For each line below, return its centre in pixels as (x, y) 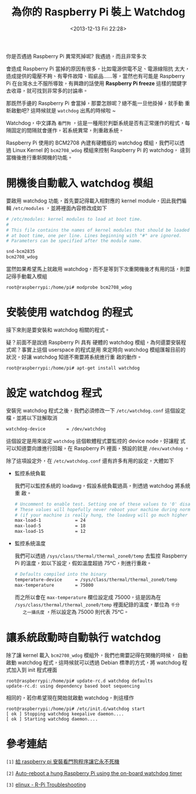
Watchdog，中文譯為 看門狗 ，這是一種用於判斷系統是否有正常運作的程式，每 (98, 123)
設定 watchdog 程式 (54, 393)
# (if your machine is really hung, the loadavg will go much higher (101, 515)
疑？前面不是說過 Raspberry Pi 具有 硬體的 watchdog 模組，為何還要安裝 (94, 342)
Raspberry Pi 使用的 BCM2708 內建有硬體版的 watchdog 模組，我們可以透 (95, 143)
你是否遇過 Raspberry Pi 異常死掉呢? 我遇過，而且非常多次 (76, 56)
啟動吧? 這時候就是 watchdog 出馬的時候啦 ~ (63, 110)
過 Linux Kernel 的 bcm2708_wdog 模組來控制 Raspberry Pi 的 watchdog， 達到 (98, 150)
